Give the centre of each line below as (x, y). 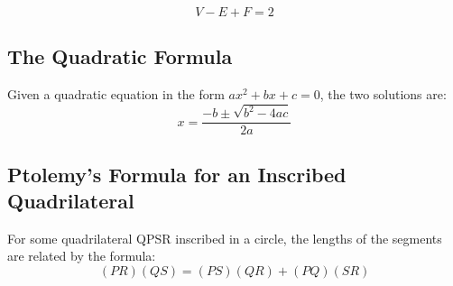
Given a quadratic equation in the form (116, 94)
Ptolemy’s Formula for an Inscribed (177, 174)
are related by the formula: (82, 256)
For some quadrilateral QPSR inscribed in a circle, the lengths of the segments (225, 238)
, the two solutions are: (383, 94)
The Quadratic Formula (120, 56)
